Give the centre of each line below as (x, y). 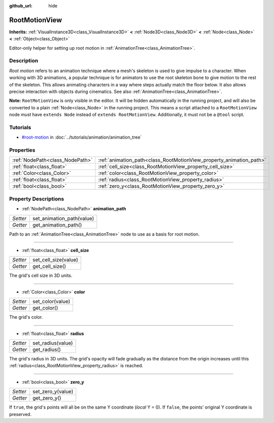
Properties (22, 150)
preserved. (20, 414)
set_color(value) (51, 302)
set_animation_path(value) (63, 218)
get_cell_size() (49, 266)
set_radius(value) (53, 343)
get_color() (45, 308)
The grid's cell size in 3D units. (41, 275)
